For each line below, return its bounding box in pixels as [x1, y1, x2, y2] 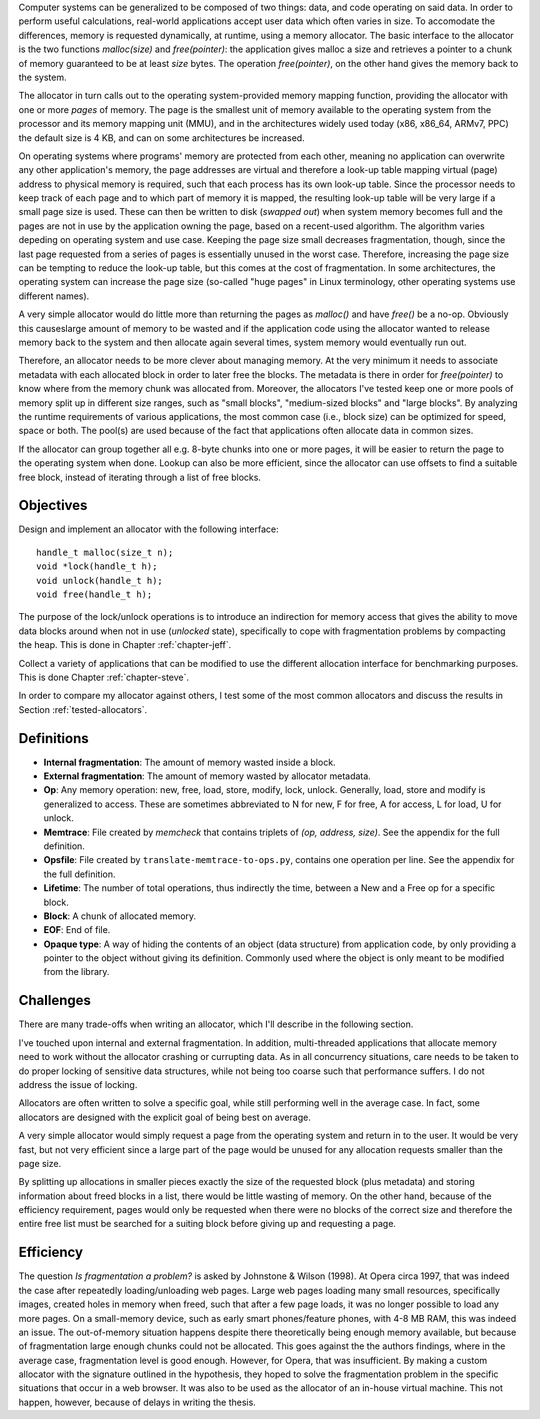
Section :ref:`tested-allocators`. [18, 703, 148, 715]
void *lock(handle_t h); [36, 561, 158, 572]
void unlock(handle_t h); [36, 575, 164, 586]
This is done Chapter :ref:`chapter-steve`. [18, 671, 190, 683]
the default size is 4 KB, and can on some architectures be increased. [18, 131, 305, 144]
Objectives [18, 497, 88, 514]
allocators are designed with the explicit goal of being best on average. [18, 1111, 312, 1123]
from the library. [43, 966, 110, 978]
